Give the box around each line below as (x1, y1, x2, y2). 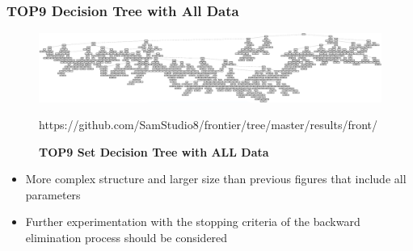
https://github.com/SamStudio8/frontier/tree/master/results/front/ (39, 116, 378, 133)
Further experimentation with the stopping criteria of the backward (25, 213, 360, 230)
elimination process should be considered (25, 229, 228, 246)
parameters (25, 186, 81, 203)
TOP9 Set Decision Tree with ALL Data (39, 143, 269, 160)
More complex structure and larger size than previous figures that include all (25, 170, 407, 187)
